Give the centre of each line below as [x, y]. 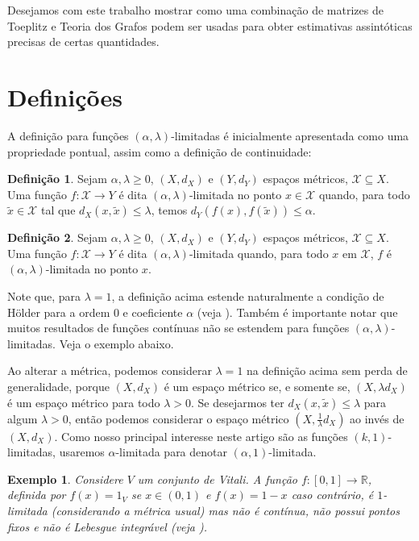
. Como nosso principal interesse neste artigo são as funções [201, 436]
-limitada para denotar [171, 452]
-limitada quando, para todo [259, 253]
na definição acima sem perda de [327, 370]
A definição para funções [68, 135]
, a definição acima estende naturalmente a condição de [248, 296]
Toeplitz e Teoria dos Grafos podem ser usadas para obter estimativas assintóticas [210, 25]
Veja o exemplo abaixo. [116, 343]
